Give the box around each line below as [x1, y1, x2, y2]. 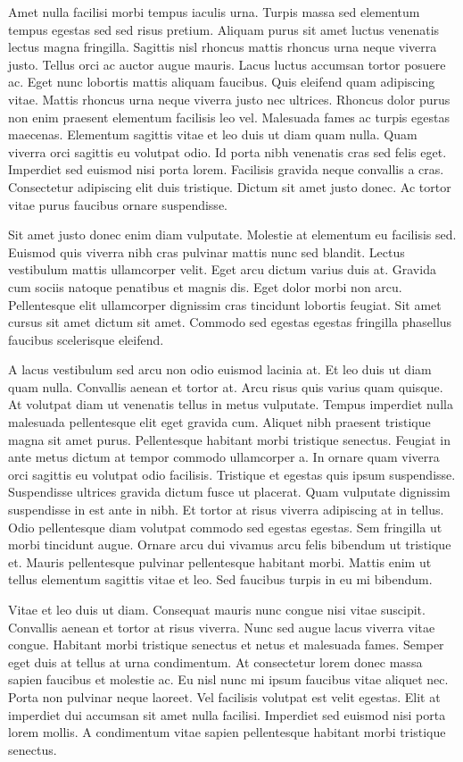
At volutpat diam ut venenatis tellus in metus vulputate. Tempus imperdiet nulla [8, 395, 453, 414]
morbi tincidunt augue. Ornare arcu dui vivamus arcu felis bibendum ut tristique [8, 535, 451, 554]
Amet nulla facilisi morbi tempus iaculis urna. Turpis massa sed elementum [8, 3, 420, 21]
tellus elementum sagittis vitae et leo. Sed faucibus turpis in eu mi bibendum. [8, 570, 433, 589]
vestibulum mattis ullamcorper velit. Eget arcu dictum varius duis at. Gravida [8, 260, 436, 279]
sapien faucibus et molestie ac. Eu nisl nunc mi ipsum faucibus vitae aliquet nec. [8, 670, 449, 689]
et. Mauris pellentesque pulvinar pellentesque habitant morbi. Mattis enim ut [8, 552, 432, 571]
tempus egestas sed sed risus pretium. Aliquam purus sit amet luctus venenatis [8, 20, 440, 38]
